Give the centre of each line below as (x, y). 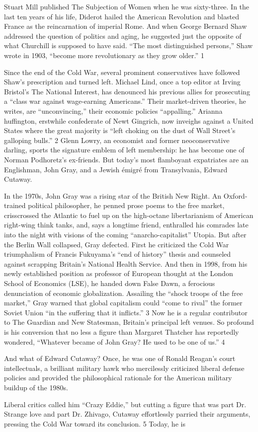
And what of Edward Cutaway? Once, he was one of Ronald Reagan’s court (120, 358)
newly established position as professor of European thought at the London (119, 273)
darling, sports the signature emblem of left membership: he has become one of (124, 150)
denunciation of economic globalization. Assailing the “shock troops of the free (124, 293)
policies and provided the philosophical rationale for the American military (118, 378)
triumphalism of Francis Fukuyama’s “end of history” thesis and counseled (118, 254)
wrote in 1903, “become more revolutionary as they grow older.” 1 (104, 55)
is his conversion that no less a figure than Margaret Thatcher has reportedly (122, 332)
